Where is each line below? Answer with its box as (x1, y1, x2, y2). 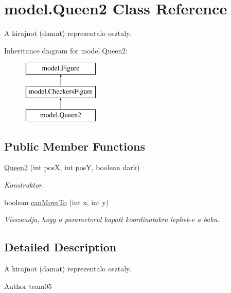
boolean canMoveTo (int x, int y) (4, 196, 109, 207)
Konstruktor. (4, 179, 44, 190)
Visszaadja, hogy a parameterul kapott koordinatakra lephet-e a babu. (4, 214, 220, 225)
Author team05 (4, 280, 52, 291)
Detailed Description (4, 239, 117, 255)
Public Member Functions (4, 138, 145, 154)
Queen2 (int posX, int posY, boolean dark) (4, 162, 140, 173)
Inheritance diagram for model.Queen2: (4, 45, 128, 56)
